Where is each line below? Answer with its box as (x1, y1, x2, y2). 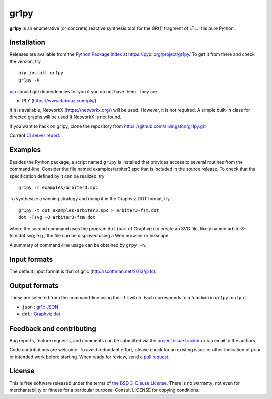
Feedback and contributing (9, 324, 96, 333)
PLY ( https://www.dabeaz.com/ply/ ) (22, 98, 97, 104)
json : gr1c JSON (22, 304, 59, 310)
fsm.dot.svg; (9, 233, 35, 238)
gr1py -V (18, 77, 40, 83)
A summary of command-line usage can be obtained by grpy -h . (9, 242, 146, 248)
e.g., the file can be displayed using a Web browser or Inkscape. (36, 233, 170, 238)
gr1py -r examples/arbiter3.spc (18, 185, 98, 191)
